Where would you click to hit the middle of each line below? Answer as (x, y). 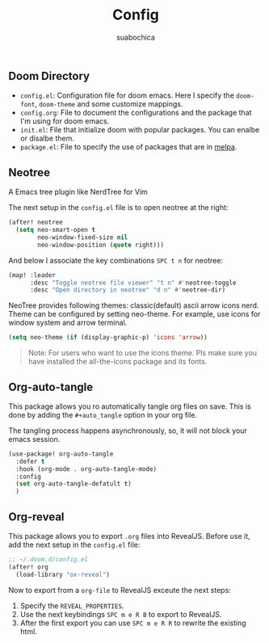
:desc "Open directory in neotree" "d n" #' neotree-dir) (128, 290)
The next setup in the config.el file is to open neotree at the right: (118, 208)
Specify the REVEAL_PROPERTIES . (72, 605)
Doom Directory (49, 76)
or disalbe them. (47, 138)
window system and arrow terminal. (68, 323)
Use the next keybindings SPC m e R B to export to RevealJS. (121, 614)
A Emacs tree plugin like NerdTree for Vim (78, 192)
